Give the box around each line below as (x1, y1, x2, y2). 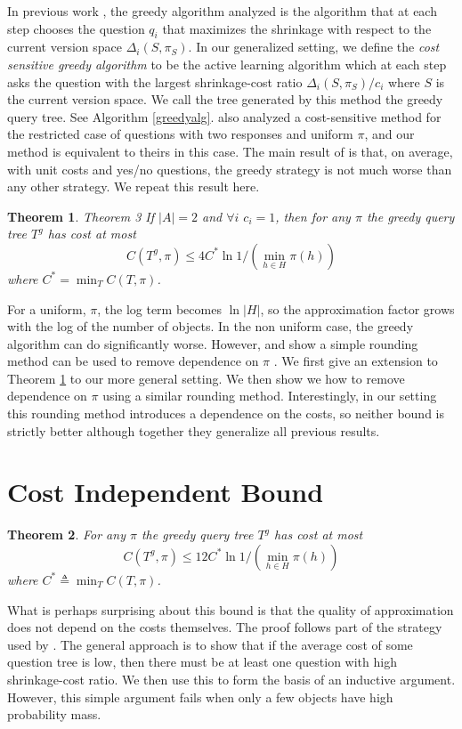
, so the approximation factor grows (260, 299, 455, 318)
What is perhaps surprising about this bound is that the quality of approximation (7, 600, 454, 619)
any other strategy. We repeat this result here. (7, 177, 260, 196)
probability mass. (7, 705, 101, 724)
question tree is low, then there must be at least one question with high (7, 652, 397, 671)
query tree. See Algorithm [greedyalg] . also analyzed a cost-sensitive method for (7, 107, 442, 126)
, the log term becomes (97, 299, 222, 318)
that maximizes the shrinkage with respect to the (162, 19, 432, 37)
